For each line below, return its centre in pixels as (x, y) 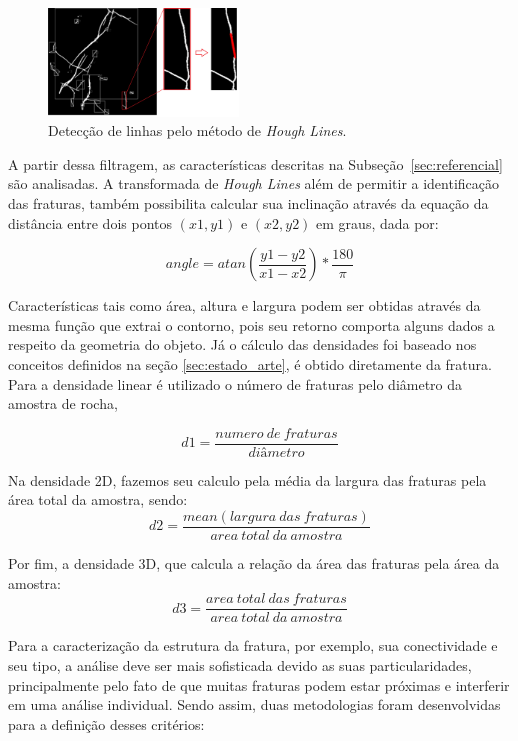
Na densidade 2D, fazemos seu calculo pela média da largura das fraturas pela (247, 479)
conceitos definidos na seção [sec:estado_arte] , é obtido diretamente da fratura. (250, 363)
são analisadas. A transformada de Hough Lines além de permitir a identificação (254, 183)
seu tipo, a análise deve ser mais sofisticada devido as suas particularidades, (240, 664)
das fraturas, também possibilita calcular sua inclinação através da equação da (248, 203)
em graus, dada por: (377, 222)
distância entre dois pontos (90, 222)
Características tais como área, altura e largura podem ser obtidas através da (244, 305)
